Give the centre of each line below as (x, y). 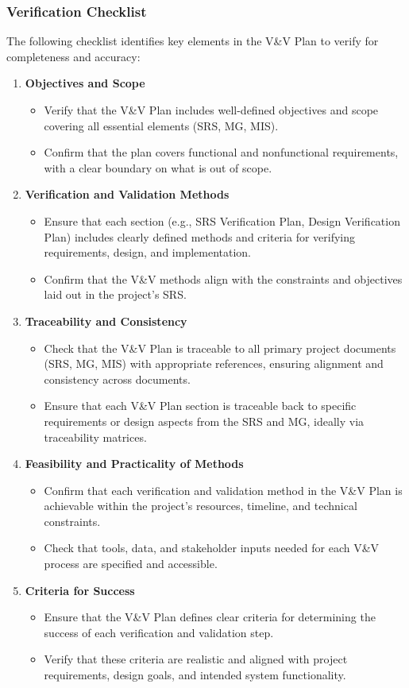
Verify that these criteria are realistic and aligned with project (196, 659)
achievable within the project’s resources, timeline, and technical (201, 506)
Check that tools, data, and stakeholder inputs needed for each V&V (212, 548)
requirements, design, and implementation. (148, 252)
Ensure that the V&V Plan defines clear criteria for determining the (210, 617)
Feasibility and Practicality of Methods (134, 464)
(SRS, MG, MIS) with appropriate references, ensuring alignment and (214, 363)
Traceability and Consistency (106, 321)
